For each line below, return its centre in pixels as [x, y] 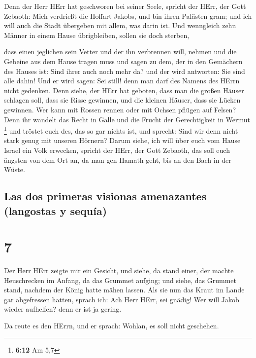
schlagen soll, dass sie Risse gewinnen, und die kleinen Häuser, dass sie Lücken [122, 100]
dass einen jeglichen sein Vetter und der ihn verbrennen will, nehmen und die [120, 52]
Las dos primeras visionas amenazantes [105, 196]
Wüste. [15, 169]
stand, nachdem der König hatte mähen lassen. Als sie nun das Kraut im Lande [124, 290]
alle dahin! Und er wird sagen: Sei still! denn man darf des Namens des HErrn [122, 81]
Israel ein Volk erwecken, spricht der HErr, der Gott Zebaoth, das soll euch [117, 150]
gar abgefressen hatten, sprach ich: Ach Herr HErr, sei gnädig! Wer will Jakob [122, 299]
